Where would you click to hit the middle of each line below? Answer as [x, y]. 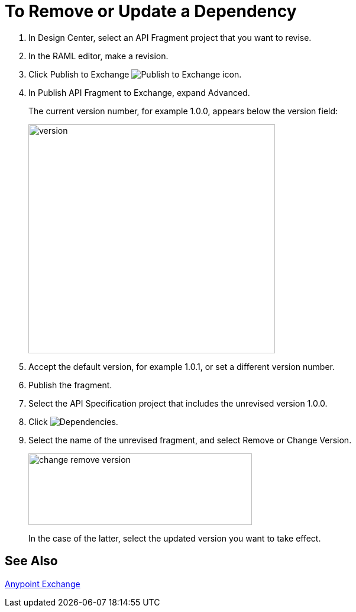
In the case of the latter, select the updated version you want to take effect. [175, 538]
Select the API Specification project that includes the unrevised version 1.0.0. [178, 403]
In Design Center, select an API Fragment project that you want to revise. [170, 37]
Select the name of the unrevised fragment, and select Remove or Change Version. [190, 440]
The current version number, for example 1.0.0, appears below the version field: [183, 111]
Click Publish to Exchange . [135, 74]
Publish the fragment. [70, 385]
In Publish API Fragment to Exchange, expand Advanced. [139, 92]
